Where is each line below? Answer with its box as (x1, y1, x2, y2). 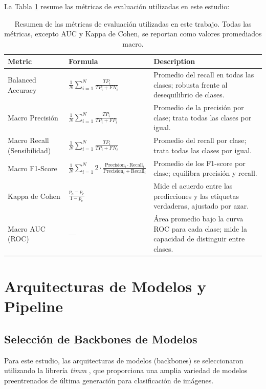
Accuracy (8, 84, 37, 95)
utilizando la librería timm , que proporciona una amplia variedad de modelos (4, 365, 248, 376)
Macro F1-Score (8, 162, 57, 173)
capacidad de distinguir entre (153, 233, 245, 244)
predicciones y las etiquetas (153, 190, 239, 201)
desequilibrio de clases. (153, 89, 225, 100)
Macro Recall (8, 135, 49, 146)
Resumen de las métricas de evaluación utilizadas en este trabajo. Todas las (14, 18, 252, 29)
